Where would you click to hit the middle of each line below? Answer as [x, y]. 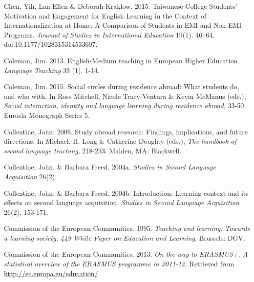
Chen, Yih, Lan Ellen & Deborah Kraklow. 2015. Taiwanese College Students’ [121, 6]
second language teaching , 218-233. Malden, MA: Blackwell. [93, 150]
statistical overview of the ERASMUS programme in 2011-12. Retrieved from [119, 264]
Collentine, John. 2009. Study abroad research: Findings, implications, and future [126, 131]
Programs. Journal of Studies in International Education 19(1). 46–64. [109, 34]
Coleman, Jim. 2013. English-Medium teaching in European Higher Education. [122, 60]
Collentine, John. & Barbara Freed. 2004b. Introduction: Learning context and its [126, 193]
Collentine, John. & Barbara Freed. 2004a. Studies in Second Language [110, 167]
